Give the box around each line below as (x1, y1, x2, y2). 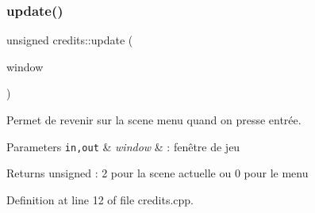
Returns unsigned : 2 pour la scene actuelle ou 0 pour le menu (6, 165, 309, 181)
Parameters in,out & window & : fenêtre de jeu (6, 138, 240, 154)
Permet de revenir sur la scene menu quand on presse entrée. (6, 112, 302, 127)
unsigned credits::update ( (6, 32, 133, 48)
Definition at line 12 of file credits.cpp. (6, 191, 194, 207)
